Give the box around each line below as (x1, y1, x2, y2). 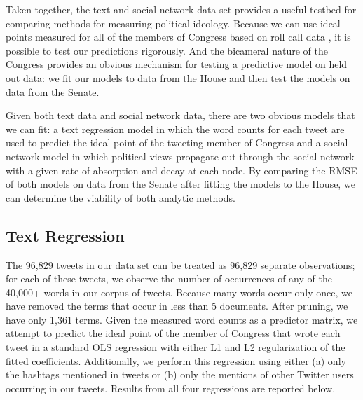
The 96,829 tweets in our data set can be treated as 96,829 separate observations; (6, 257, 355, 272)
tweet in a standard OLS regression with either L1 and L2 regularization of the (6, 340, 345, 354)
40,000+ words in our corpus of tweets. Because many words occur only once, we (6, 284, 352, 299)
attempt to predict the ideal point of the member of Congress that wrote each (6, 326, 341, 340)
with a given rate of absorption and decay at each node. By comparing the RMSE (6, 163, 357, 177)
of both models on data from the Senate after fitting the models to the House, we (6, 177, 355, 191)
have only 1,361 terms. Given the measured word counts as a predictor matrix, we (6, 312, 358, 326)
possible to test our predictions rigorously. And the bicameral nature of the (6, 43, 328, 57)
